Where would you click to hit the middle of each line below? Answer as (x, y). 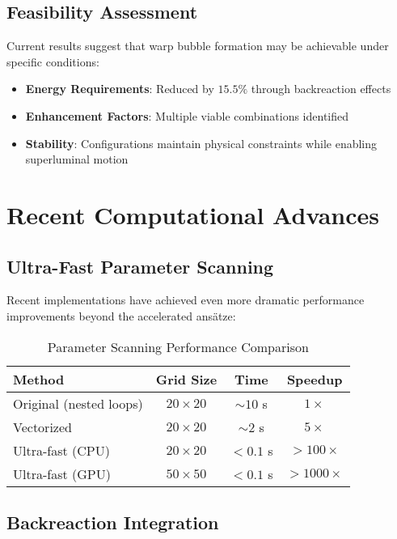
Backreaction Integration (113, 522)
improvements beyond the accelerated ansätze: (121, 315)
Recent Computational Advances (193, 214)
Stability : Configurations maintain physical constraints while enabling (201, 143)
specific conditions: (53, 61)
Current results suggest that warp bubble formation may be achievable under (198, 46)
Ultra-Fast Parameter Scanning (140, 266)
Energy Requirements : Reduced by (120, 89)
